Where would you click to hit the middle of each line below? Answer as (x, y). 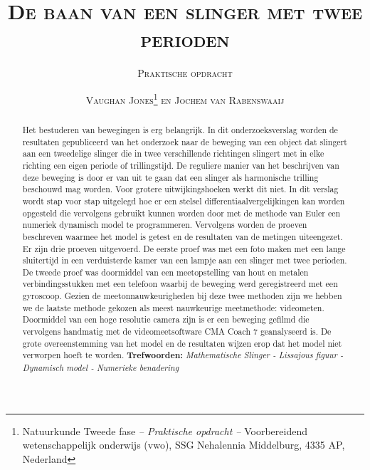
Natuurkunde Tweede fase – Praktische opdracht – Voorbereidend (165, 430)
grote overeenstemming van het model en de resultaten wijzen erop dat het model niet (182, 343)
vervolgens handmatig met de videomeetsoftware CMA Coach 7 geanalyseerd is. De (177, 331)
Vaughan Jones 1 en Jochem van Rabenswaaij (185, 98)
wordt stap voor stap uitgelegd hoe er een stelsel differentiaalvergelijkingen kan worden (184, 200)
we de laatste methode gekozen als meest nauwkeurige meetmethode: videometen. (173, 307)
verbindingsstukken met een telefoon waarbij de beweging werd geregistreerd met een (180, 284)
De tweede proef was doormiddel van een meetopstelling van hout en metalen (165, 272)
